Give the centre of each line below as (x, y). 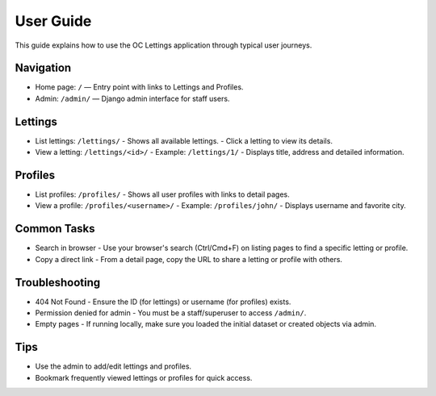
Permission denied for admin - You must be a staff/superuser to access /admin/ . (171, 313)
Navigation (43, 68)
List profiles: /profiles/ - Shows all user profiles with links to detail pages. (162, 194)
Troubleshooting (58, 282)
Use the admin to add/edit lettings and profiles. (113, 366)
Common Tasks (55, 229)
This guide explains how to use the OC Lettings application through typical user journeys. (163, 45)
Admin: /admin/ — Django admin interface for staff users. (132, 98)
